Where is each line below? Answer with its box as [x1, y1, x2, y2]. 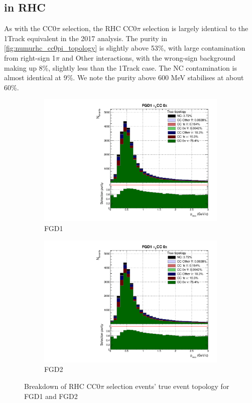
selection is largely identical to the [143, 23, 248, 34]
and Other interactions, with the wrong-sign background [62, 52, 235, 63]
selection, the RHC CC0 [62, 23, 137, 34]
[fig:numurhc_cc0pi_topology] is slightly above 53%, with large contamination [4, 43, 245, 53]
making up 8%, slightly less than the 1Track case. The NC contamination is [4, 62, 237, 73]
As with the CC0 [4, 23, 56, 34]
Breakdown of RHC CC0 [24, 380, 100, 391]
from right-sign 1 [4, 52, 56, 63]
